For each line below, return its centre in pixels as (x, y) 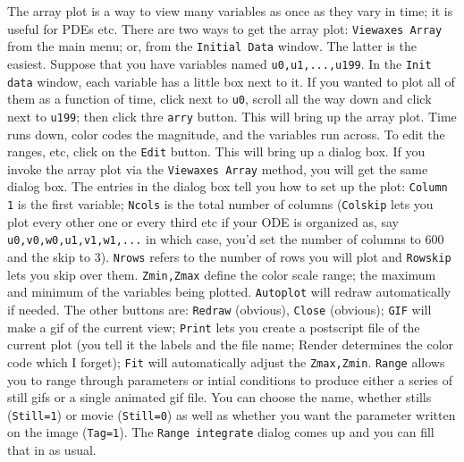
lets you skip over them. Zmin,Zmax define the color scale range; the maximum (222, 274)
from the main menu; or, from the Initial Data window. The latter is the (212, 46)
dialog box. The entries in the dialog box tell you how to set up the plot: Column (228, 186)
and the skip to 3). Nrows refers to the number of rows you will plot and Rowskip (229, 256)
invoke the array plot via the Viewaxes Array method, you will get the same (218, 168)
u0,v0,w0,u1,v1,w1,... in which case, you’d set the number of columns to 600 (226, 239)
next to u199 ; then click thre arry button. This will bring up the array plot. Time (232, 116)
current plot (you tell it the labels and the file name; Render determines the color (231, 344)
